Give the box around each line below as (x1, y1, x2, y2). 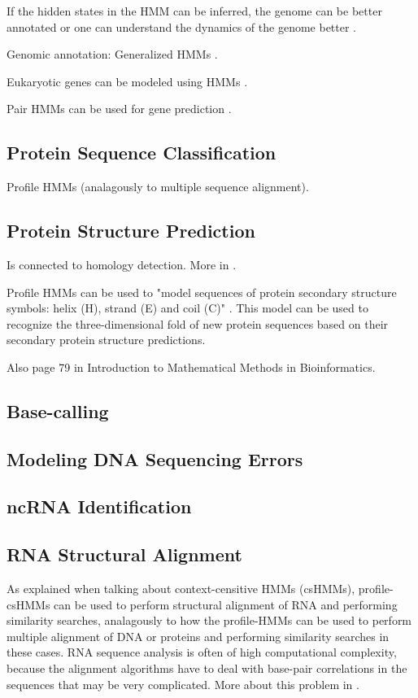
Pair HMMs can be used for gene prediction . (7, 100, 232, 117)
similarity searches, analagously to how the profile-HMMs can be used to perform (7, 612, 412, 629)
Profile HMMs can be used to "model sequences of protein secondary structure (7, 283, 397, 300)
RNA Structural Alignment (7, 542, 242, 567)
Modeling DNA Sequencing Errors (7, 446, 303, 471)
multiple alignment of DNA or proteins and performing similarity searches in (7, 627, 390, 644)
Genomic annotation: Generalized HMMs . (7, 46, 218, 63)
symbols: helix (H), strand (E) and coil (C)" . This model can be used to (7, 299, 368, 316)
